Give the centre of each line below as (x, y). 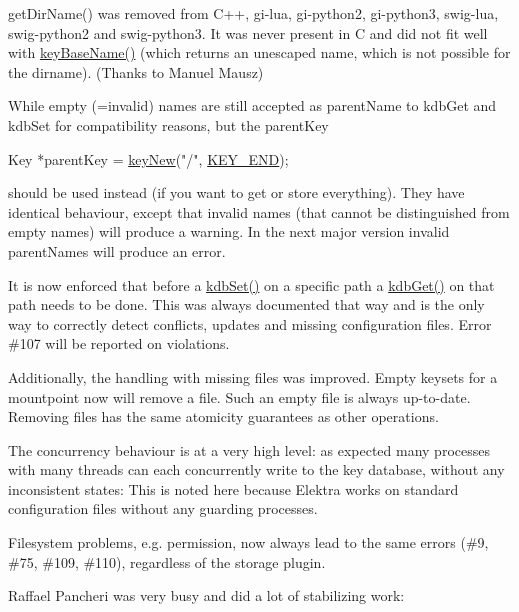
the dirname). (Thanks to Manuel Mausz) (136, 71)
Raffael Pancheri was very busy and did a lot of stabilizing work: (206, 595)
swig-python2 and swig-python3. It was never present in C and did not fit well (248, 32)
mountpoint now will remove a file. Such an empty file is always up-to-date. (239, 396)
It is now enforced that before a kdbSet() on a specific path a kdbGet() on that (251, 284)
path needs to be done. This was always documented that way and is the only (246, 304)
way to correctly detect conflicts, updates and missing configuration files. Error (250, 323)
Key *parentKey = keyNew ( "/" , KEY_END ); (148, 158)
